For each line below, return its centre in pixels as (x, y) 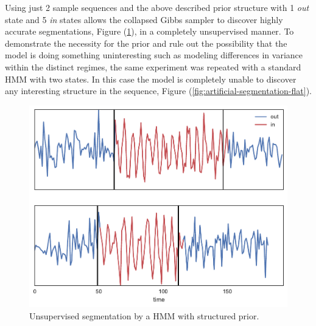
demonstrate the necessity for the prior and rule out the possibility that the (146, 43)
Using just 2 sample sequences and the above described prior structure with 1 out (157, 7)
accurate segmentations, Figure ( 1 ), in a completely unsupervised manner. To (149, 31)
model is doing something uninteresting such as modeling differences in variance (154, 55)
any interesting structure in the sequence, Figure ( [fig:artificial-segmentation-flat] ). (158, 91)
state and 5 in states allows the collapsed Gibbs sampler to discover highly (144, 19)
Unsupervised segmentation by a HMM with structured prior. (144, 315)
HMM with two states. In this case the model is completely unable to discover (151, 79)
